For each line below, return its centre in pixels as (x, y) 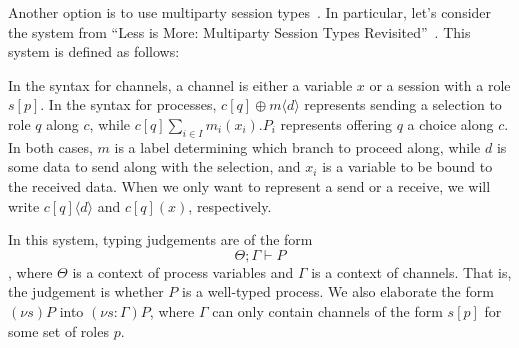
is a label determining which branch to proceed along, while (297, 146)
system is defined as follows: (94, 51)
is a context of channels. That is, (411, 271)
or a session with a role (440, 84)
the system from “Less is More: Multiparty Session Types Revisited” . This (239, 31)
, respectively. (230, 205)
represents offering (336, 123)
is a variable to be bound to (407, 166)
